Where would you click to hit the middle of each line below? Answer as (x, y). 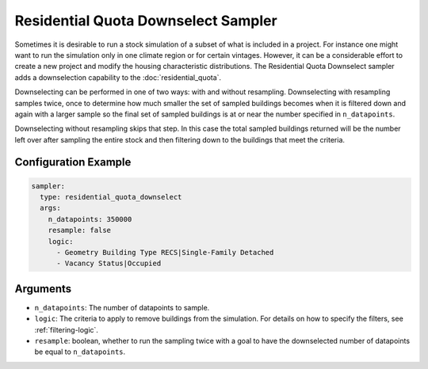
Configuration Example (73, 162)
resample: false (79, 230)
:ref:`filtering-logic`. (67, 329)
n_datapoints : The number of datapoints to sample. (122, 307)
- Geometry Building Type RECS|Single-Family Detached (165, 253)
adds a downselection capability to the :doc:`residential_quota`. (118, 77)
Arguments (43, 289)
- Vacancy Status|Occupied (109, 264)
